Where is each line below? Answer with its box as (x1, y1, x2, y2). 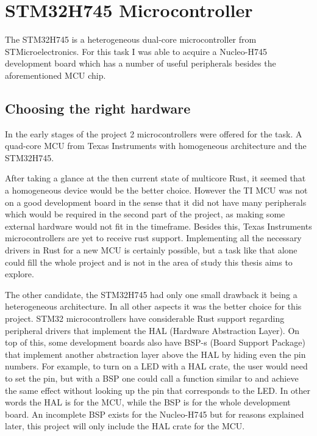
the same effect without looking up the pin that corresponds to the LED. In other (5, 383, 311, 396)
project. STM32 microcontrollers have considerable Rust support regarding (5, 312, 285, 325)
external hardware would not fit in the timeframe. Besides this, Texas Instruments (5, 219, 312, 232)
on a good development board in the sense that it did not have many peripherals (5, 195, 307, 208)
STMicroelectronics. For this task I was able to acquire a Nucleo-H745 (5, 45, 267, 57)
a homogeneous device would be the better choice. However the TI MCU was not (5, 184, 308, 197)
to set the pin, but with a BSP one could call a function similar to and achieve (5, 371, 299, 384)
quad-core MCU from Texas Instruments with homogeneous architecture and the (5, 139, 307, 152)
